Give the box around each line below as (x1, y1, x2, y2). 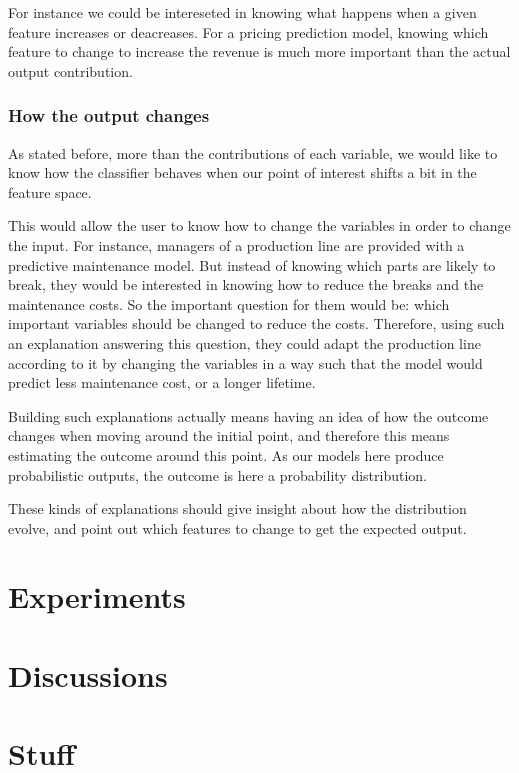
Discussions (8, 654, 168, 695)
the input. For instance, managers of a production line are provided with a (8, 234, 465, 255)
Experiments (8, 576, 186, 617)
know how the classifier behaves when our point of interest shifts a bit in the (8, 162, 477, 183)
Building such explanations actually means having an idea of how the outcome (8, 405, 489, 426)
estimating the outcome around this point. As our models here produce (8, 444, 444, 465)
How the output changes (8, 103, 210, 128)
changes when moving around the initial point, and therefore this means (8, 425, 450, 446)
